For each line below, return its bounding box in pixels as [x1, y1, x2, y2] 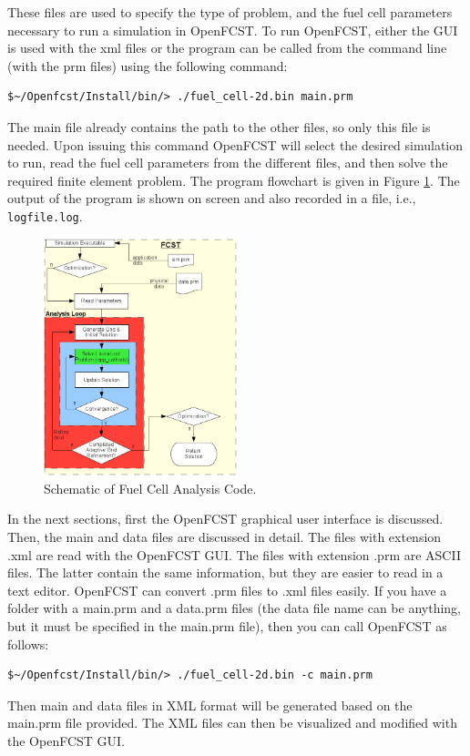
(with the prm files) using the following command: [7, 56, 288, 75]
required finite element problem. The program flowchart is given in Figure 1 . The [7, 170, 460, 189]
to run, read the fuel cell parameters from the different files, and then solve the [7, 153, 448, 172]
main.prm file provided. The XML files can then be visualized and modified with [7, 713, 457, 732]
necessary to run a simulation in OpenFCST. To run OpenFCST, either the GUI [7, 20, 458, 39]
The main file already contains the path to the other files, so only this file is [7, 117, 431, 136]
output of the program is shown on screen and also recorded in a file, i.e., [7, 189, 416, 208]
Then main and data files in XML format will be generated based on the [7, 695, 413, 714]
